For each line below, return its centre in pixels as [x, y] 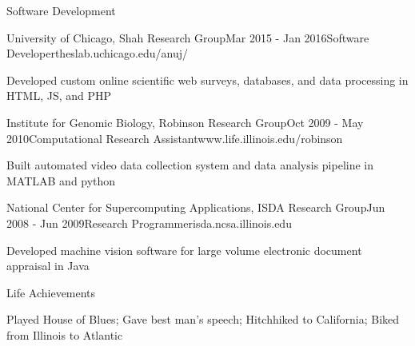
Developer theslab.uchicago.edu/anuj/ [98, 53]
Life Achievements [51, 292]
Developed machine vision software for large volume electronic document [184, 250]
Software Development [61, 10]
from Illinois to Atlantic [65, 334]
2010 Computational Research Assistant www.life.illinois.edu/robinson [175, 138]
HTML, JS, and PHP [59, 95]
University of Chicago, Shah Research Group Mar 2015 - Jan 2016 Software [188, 37]
